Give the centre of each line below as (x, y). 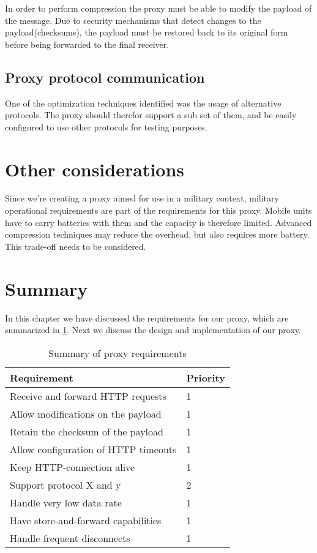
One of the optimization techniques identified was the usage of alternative (143, 103)
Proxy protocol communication (105, 77)
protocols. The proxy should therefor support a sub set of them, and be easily (151, 115)
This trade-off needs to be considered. (76, 246)
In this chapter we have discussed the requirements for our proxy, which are (147, 318)
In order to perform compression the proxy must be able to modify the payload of (158, 8)
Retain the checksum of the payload (87, 431)
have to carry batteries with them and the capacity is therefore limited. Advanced (158, 222)
